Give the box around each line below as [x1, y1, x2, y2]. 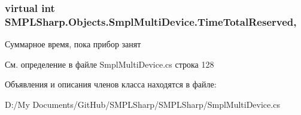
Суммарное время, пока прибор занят [5, 38, 141, 50]
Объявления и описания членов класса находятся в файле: [5, 78, 217, 90]
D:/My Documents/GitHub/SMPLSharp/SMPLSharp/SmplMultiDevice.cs [5, 98, 280, 110]
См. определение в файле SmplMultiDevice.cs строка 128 [5, 57, 214, 70]
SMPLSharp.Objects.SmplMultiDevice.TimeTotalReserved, [5, 14, 297, 29]
